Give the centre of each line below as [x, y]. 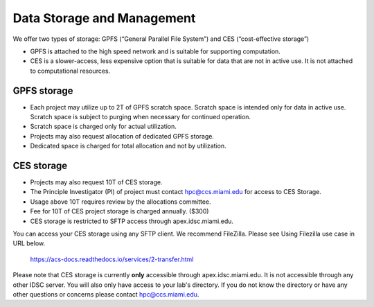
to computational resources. [70, 71]
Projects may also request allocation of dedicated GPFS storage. [122, 136]
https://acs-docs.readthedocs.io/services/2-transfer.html [112, 259]
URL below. [29, 243]
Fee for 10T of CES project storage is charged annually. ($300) [119, 211]
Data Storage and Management [104, 18]
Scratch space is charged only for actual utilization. [103, 126]
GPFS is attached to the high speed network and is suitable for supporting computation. [155, 51]
